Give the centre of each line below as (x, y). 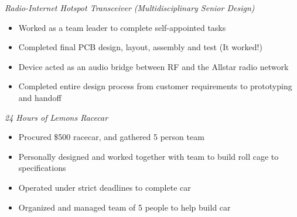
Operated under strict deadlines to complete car (105, 187)
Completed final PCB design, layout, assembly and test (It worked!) (140, 47)
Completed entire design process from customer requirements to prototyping (155, 86)
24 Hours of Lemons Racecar (57, 117)
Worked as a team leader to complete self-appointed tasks (122, 27)
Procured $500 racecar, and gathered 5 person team (111, 137)
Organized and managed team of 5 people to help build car (124, 207)
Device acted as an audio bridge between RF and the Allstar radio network (153, 66)
